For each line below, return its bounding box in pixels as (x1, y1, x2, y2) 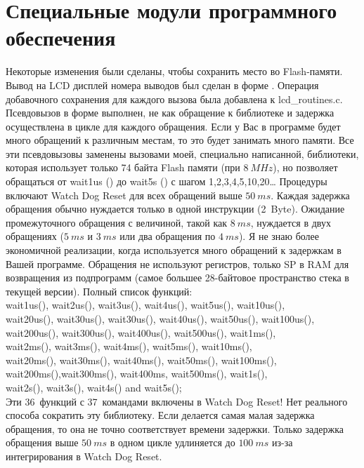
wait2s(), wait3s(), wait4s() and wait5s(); (6, 380, 182, 394)
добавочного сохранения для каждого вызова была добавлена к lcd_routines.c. (6, 91, 343, 106)
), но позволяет (273, 160, 338, 175)
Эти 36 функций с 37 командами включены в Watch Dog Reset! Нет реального (6, 394, 348, 408)
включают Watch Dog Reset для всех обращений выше (6, 187, 242, 202)
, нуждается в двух (250, 215, 331, 229)
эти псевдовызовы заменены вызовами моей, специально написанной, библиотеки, (6, 146, 359, 161)
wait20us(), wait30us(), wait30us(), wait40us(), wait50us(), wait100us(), (6, 312, 315, 326)
